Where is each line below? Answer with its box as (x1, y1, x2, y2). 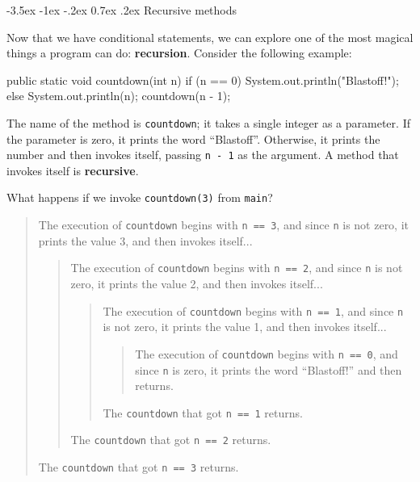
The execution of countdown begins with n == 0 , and (135, 345, 398, 362)
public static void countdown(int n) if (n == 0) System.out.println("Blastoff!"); (6, 71, 399, 88)
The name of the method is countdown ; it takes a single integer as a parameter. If (6, 114, 410, 131)
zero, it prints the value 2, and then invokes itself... (70, 275, 323, 292)
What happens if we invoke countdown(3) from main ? (6, 189, 273, 206)
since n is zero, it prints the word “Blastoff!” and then (135, 361, 402, 378)
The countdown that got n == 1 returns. (103, 404, 303, 421)
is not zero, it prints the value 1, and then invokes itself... (103, 318, 387, 335)
